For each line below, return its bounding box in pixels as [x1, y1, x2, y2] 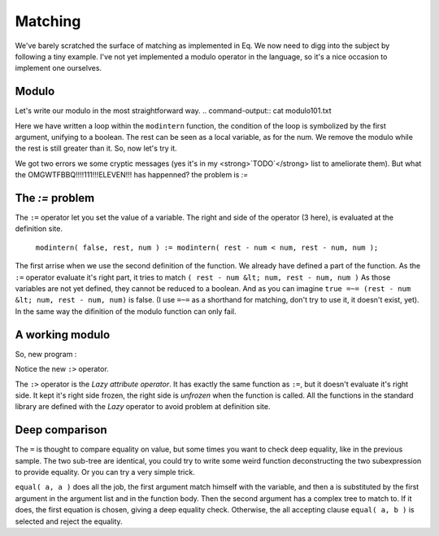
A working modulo [15, 328, 111, 342]
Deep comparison [15, 423, 107, 437]
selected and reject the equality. [15, 516, 123, 526]
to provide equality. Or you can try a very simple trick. [15, 467, 195, 477]
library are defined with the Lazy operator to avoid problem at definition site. [15, 402, 271, 412]
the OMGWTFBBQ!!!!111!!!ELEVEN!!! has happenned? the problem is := [15, 170, 249, 180]
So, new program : [15, 349, 77, 359]
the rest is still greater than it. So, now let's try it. [15, 143, 178, 154]
